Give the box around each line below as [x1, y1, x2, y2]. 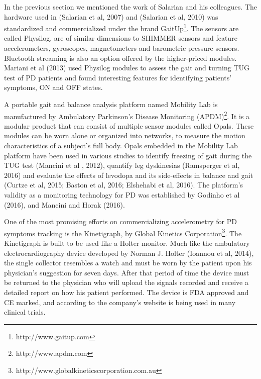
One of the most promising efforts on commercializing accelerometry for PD [4, 216, 237, 227]
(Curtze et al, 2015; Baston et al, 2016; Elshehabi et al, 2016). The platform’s [4, 179, 243, 190]
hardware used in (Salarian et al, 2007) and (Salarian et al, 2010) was [4, 11, 218, 22]
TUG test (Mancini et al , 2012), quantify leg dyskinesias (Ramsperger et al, [4, 160, 240, 170]
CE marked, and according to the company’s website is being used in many [4, 297, 236, 307]
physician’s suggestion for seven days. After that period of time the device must [4, 267, 249, 277]
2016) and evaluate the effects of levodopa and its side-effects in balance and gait [4, 169, 253, 180]
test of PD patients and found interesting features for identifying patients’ [4, 72, 232, 82]
